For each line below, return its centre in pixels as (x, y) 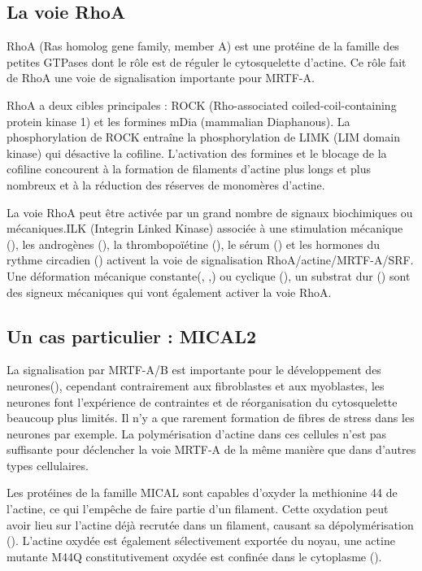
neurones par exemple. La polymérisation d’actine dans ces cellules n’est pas (197, 433)
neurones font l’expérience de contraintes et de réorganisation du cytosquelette (202, 401)
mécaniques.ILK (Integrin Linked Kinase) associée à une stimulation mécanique (205, 228)
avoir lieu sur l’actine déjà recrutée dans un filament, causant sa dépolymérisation (210, 524)
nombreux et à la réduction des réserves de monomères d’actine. (166, 184)
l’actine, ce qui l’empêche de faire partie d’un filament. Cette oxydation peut (198, 509)
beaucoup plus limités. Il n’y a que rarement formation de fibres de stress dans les (211, 418)
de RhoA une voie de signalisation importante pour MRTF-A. (161, 78)
